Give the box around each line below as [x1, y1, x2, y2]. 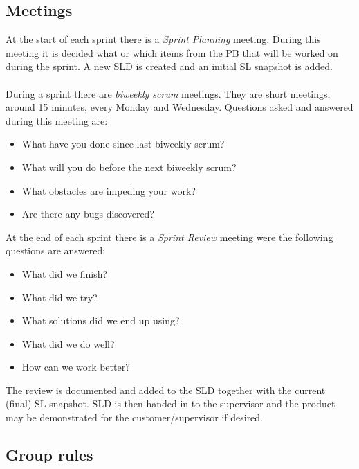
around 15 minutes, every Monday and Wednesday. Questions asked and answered [6, 100, 353, 114]
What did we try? [21, 290, 98, 304]
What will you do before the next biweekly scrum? [21, 159, 237, 174]
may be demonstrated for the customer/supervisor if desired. [6, 410, 264, 425]
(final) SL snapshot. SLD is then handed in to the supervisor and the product [6, 396, 335, 411]
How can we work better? [21, 360, 130, 374]
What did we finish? [21, 266, 108, 281]
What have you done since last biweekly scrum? [21, 136, 225, 151]
